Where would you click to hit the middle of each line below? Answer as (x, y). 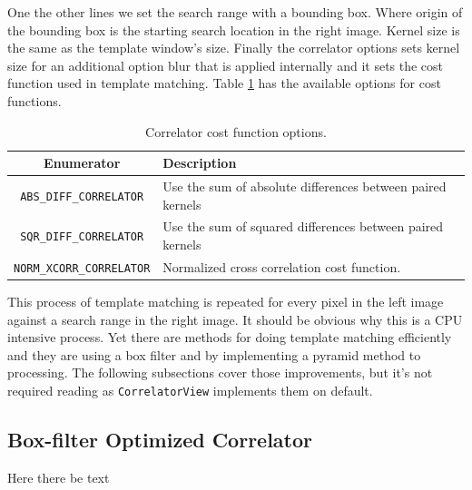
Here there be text (59, 477)
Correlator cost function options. (236, 131)
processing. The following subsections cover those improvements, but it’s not (220, 372)
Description (200, 163)
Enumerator (82, 163)
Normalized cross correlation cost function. (282, 266)
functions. (34, 100)
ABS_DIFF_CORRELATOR (82, 196)
